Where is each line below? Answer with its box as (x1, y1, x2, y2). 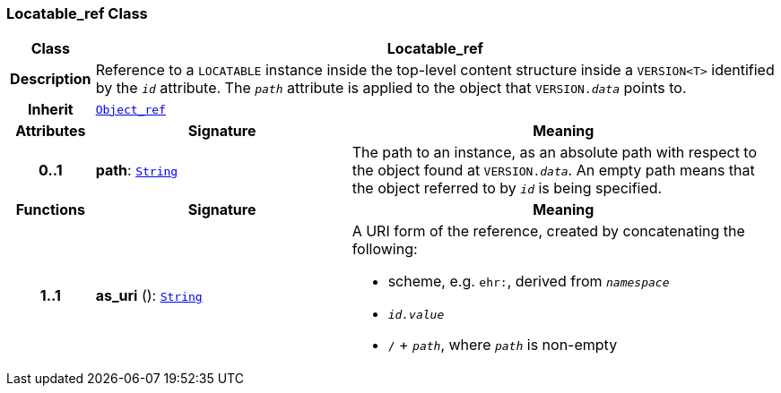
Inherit (27, 100, 74, 119)
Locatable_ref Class (6, 4, 148, 22)
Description (10, 70, 91, 89)
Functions (15, 201, 85, 219)
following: (351, 240, 418, 259)
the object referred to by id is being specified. (351, 179, 663, 198)
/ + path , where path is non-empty (387, 336, 618, 355)
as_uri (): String (95, 286, 203, 304)
